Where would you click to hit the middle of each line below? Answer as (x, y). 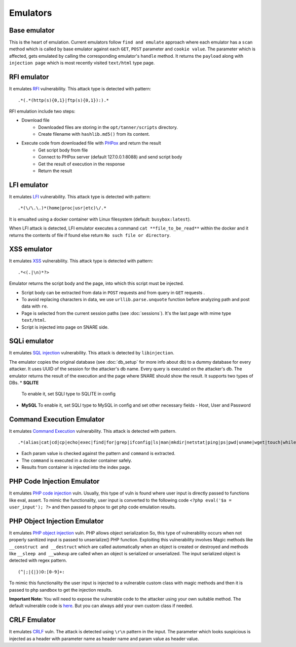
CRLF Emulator (33, 620)
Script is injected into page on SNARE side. (65, 327)
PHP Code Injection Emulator (54, 481)
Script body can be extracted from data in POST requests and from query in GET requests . (113, 292)
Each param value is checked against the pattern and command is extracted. (98, 454)
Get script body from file (63, 150)
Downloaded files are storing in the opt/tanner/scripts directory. (108, 127)
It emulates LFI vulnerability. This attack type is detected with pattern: (80, 196)
